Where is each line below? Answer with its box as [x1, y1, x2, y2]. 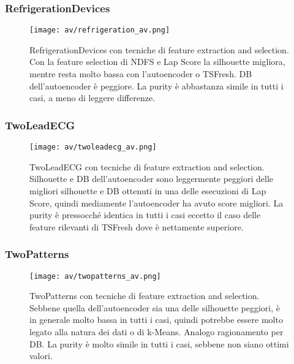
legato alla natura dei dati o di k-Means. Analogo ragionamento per [29, 325, 284, 338]
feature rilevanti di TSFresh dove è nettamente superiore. [29, 220, 244, 233]
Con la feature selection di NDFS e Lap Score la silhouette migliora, [29, 55, 285, 68]
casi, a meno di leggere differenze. [29, 91, 156, 104]
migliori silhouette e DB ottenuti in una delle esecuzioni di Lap [29, 184, 266, 197]
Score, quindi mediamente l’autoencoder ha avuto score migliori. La [29, 196, 284, 209]
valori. [29, 349, 53, 362]
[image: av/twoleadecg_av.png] [29, 143, 157, 152]
